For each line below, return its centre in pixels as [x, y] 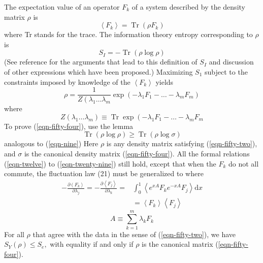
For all [14, 234]
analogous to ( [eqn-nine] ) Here [51, 143]
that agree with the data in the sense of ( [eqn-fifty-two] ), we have [134, 234]
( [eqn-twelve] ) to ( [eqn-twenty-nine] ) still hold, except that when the [110, 163]
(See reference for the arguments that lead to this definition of [101, 62]
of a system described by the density [188, 7]
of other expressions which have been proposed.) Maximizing [98, 71]
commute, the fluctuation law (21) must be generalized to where [104, 173]
